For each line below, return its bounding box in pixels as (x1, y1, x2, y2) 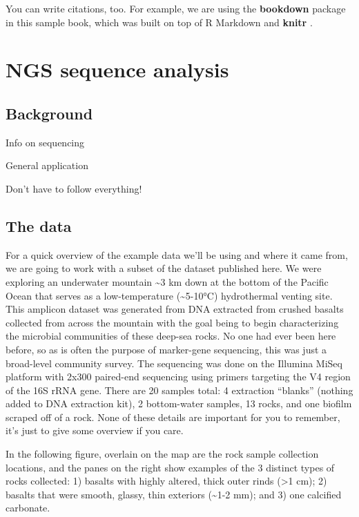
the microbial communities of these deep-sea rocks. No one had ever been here (6, 329, 336, 343)
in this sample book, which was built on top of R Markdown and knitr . (6, 14, 313, 29)
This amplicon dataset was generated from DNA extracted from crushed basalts (6, 302, 344, 316)
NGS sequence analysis (6, 55, 229, 84)
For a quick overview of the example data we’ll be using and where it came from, (6, 247, 348, 262)
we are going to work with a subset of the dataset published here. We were (6, 261, 322, 275)
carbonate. (6, 500, 50, 515)
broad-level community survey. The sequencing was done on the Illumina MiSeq (6, 355, 342, 370)
